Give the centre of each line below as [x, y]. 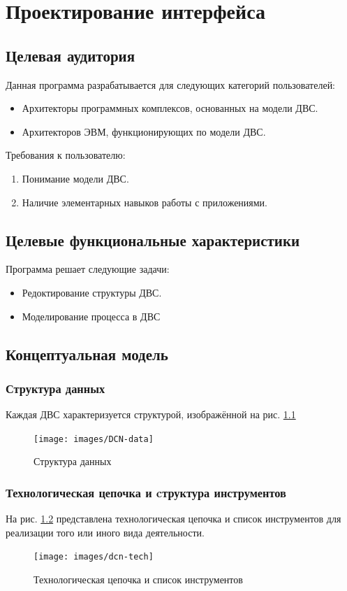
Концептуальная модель [87, 354]
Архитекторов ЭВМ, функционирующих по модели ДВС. [144, 131]
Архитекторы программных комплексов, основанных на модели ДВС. [170, 108]
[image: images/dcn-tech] [94, 557]
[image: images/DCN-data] [94, 439]
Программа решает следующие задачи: [88, 269]
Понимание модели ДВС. [75, 178]
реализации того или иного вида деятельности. [105, 532]
